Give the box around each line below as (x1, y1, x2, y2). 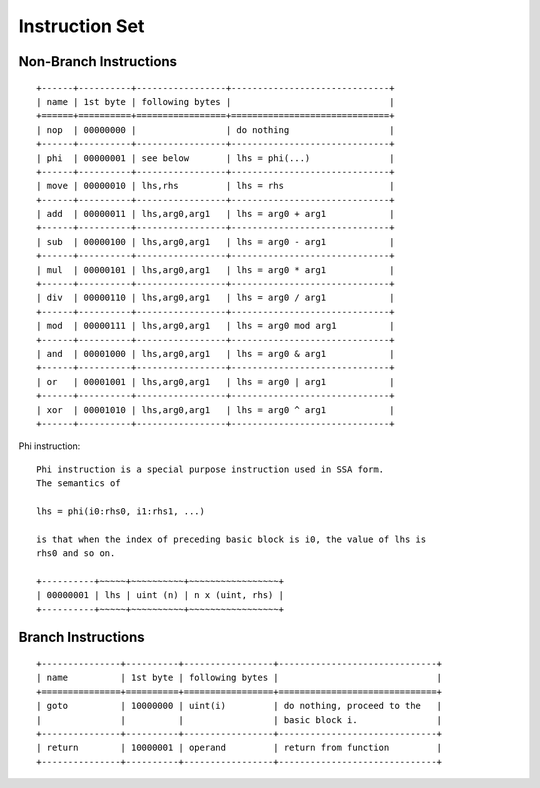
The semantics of (36, 478, 121, 489)
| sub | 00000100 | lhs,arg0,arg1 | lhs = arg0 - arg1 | (36, 236, 395, 247)
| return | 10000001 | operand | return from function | (36, 742, 443, 754)
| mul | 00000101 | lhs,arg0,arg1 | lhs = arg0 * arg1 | (36, 264, 395, 275)
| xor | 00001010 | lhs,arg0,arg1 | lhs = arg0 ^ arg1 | (36, 404, 395, 415)
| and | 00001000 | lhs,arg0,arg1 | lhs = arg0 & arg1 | (36, 348, 395, 359)
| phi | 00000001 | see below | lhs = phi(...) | (36, 152, 395, 164)
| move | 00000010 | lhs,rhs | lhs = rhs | (36, 180, 395, 192)
